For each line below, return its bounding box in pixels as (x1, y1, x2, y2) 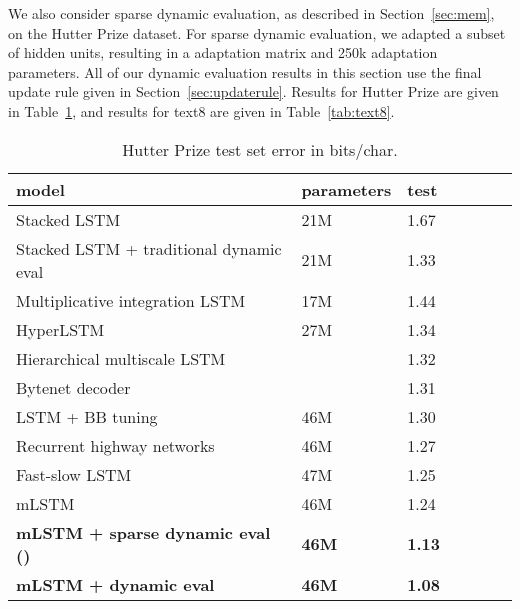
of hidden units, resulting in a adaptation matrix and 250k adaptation (8, 42, 438, 63)
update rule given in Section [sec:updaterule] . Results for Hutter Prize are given (8, 81, 499, 102)
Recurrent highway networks (16, 433, 215, 457)
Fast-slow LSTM (16, 462, 132, 486)
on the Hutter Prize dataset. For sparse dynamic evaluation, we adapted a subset (8, 22, 506, 43)
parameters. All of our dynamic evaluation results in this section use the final (8, 61, 482, 82)
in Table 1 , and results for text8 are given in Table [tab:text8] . (8, 100, 395, 121)
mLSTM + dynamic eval (16, 572, 215, 596)
